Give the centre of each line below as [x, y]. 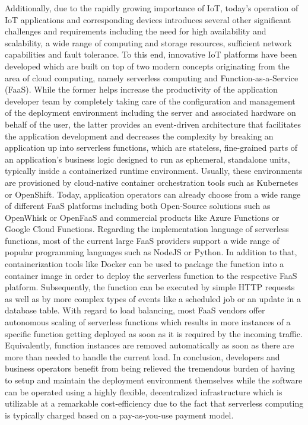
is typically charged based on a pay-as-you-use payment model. [119, 415]
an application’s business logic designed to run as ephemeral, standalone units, [147, 159]
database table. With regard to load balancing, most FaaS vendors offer [135, 310]
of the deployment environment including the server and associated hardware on [150, 112]
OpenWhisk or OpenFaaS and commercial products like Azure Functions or [142, 217]
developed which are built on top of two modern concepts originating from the [147, 66]
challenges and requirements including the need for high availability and [136, 31]
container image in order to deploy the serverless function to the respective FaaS [151, 275]
